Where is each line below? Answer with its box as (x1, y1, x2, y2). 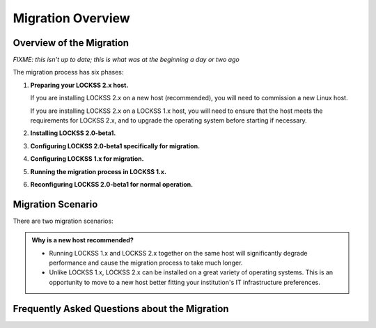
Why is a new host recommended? (31, 236, 134, 244)
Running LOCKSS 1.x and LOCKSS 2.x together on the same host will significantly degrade (49, 249, 308, 257)
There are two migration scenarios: (13, 217, 114, 225)
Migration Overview (13, 10, 130, 26)
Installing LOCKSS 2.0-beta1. (30, 129, 116, 137)
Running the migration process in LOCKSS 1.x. (30, 167, 167, 175)
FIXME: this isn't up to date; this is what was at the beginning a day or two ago (13, 56, 240, 64)
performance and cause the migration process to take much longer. (49, 258, 243, 267)
